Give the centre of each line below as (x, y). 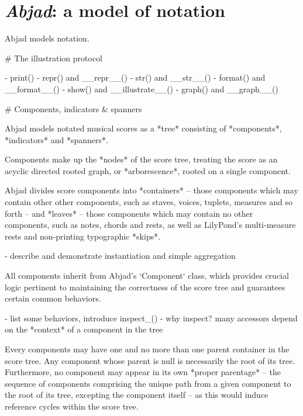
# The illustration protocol (54, 58)
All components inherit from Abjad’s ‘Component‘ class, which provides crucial (147, 275)
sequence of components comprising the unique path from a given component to (148, 383)
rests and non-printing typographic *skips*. (83, 236)
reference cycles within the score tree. (72, 406)
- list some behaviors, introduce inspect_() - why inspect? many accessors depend (151, 318)
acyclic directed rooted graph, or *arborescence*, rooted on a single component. (148, 170)
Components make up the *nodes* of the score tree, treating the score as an (141, 159)
